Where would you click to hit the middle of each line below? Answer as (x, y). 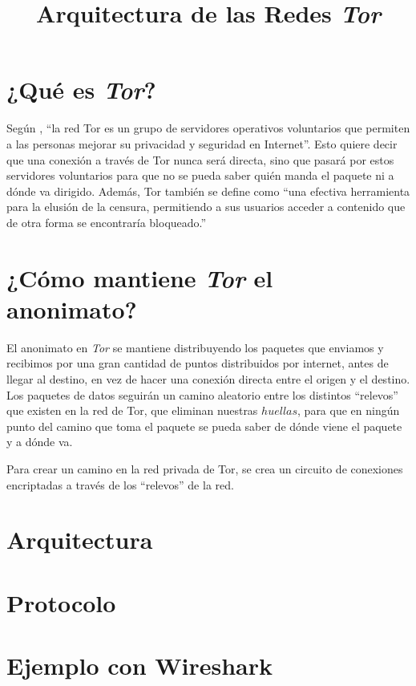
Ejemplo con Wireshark (140, 666)
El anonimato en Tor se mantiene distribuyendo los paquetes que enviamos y (195, 347)
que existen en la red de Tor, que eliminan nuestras (132, 410)
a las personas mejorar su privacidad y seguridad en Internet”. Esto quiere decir (202, 143)
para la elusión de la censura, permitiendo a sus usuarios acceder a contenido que (206, 207)
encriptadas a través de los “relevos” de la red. (120, 484)
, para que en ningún (349, 410)
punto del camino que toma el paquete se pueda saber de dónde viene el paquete (204, 426)
